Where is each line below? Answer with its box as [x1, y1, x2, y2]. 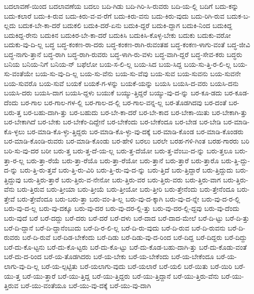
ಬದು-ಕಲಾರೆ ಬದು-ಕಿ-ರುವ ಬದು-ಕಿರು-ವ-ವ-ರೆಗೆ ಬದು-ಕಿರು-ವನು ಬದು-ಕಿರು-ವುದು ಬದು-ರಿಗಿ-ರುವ [4, 10, 225, 21]
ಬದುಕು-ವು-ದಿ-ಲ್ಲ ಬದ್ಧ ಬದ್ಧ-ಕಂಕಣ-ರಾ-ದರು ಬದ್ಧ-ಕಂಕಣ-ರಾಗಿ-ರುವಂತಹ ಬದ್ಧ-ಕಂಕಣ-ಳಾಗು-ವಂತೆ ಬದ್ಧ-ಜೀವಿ [4, 39, 250, 50]
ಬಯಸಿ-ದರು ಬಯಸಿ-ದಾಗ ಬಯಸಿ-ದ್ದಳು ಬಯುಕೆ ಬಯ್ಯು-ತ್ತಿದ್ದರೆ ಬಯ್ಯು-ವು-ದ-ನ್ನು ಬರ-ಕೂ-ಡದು [4, 88, 222, 98]
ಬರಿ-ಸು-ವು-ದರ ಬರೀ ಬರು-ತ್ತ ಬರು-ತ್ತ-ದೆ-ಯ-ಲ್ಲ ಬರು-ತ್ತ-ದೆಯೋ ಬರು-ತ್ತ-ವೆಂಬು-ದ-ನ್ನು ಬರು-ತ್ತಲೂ [4, 145, 233, 155]
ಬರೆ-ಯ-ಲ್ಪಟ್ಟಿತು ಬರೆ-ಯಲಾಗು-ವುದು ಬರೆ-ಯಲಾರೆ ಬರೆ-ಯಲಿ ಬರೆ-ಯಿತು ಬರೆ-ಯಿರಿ [41, 261, 232, 271]
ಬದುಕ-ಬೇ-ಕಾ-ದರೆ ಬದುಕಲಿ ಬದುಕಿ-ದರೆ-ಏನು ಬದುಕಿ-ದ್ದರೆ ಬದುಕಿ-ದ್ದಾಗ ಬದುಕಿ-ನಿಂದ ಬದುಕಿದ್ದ [18, 20, 232, 30]
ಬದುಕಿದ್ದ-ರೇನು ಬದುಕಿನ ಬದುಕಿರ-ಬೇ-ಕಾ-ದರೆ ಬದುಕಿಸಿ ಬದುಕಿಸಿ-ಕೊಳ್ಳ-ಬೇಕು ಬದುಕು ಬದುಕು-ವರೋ [4, 29, 231, 40]
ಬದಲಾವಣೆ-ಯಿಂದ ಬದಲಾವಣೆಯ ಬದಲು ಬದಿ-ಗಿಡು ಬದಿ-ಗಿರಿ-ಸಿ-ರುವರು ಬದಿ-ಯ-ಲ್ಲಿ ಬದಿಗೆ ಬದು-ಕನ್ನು [4, 1, 239, 11]
